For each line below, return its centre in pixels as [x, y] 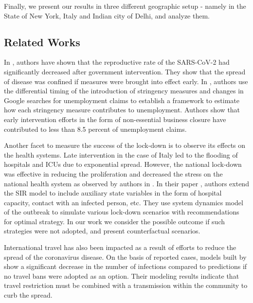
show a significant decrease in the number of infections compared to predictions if [126, 266]
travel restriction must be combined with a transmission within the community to [126, 285]
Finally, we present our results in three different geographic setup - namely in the [125, 6]
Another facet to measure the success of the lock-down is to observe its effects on [125, 145]
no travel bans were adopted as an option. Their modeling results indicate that [122, 276]
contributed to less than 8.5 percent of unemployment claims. [95, 129]
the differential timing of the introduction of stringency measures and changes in [124, 91]
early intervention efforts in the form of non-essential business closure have [115, 119]
